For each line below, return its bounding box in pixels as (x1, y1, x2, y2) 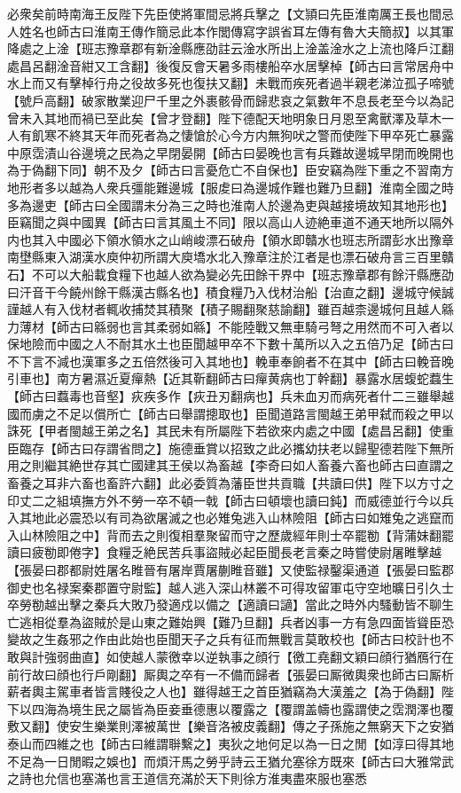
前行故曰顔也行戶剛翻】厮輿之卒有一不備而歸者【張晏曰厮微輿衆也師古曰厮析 (7, 664, 454, 683)
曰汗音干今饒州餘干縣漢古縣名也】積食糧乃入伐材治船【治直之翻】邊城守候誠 (7, 282, 454, 301)
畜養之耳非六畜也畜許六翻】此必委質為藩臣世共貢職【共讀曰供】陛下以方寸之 (7, 474, 454, 492)
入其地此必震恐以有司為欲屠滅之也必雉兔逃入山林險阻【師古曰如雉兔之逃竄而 (7, 508, 454, 527)
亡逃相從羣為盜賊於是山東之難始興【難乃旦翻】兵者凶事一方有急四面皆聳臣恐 (7, 612, 454, 631)
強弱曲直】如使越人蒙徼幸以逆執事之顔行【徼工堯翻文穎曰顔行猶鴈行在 (43, 647, 454, 665)
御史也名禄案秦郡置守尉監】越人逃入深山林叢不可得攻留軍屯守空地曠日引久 (7, 577, 441, 596)
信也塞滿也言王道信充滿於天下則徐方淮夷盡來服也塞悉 (56, 769, 367, 788)
